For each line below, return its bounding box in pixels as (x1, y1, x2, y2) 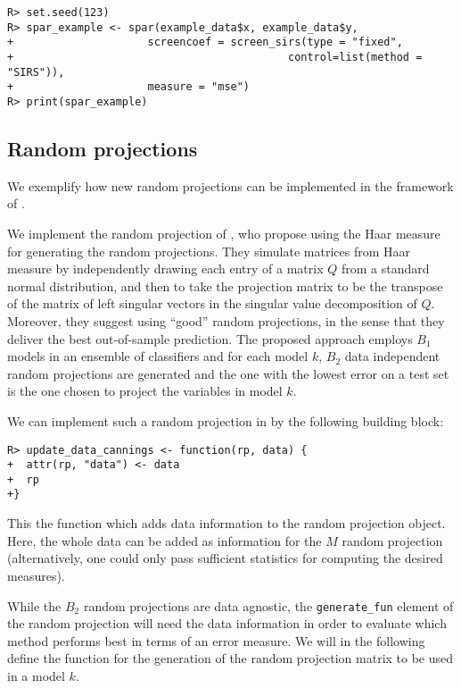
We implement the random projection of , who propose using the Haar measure (7, 223, 440, 242)
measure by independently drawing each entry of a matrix (7, 259, 324, 278)
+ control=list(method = (7, 50, 423, 63)
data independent (344, 347, 440, 365)
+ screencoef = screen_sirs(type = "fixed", (7, 36, 403, 49)
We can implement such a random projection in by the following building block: (7, 411, 444, 430)
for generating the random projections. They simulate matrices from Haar (7, 241, 411, 260)
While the (7, 596, 62, 615)
